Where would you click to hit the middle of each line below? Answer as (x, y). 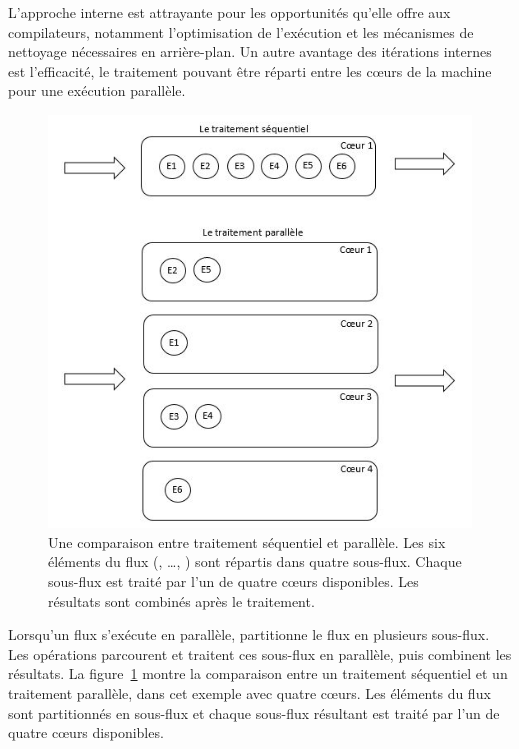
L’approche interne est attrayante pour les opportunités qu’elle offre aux (229, 12)
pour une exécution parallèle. (97, 90)
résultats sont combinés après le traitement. (181, 600)
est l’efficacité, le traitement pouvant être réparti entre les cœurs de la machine (250, 70)
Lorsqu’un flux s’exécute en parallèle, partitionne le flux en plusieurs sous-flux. (249, 634)
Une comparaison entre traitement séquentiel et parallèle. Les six (247, 541)
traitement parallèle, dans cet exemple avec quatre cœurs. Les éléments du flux (249, 693)
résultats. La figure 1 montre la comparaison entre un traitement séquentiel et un (258, 673)
